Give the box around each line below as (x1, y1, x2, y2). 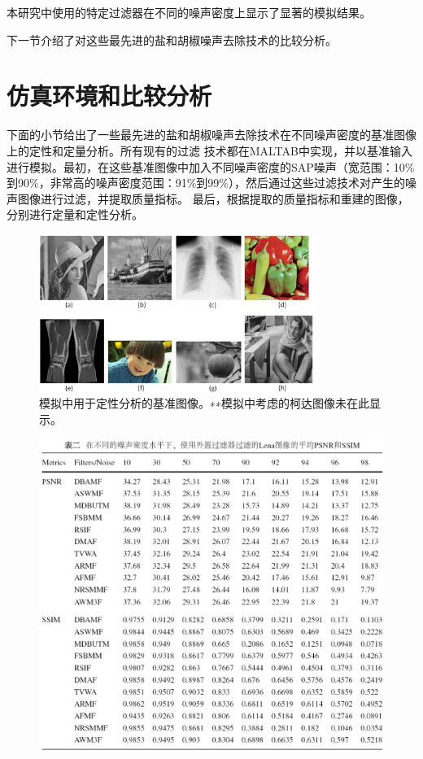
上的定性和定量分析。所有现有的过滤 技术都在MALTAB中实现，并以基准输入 (7, 142, 412, 159)
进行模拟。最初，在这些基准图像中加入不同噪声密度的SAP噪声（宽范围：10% (7, 158, 415, 175)
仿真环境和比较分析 (7, 79, 212, 112)
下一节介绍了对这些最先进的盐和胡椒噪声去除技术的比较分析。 (7, 31, 337, 48)
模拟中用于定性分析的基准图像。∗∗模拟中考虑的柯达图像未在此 (39, 395, 369, 412)
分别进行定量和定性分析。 (7, 206, 143, 223)
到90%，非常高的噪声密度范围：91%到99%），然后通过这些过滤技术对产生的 (7, 174, 405, 191)
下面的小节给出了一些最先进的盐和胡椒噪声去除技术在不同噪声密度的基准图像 (7, 126, 416, 143)
